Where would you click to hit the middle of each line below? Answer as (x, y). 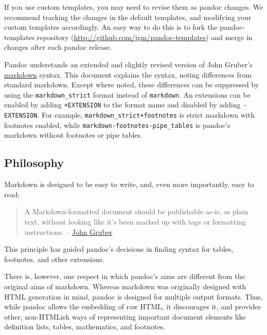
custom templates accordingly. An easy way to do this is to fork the (111, 27)
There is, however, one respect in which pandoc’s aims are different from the (124, 276)
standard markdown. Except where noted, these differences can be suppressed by (132, 85)
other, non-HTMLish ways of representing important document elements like (125, 316)
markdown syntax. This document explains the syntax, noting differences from (128, 74)
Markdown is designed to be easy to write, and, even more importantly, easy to (129, 184)
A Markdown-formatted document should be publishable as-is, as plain (136, 211)
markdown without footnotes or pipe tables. (73, 135)
